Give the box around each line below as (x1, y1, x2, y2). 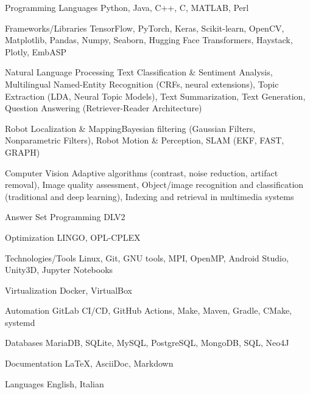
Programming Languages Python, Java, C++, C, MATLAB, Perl (5, 1, 249, 13)
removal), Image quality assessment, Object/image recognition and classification (5, 178, 304, 191)
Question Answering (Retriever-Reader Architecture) (5, 102, 202, 114)
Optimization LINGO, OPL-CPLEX (5, 230, 141, 243)
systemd (5, 316, 35, 328)
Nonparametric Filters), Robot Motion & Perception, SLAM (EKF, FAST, (5, 134, 284, 147)
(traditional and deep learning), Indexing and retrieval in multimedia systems (5, 190, 294, 202)
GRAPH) (5, 145, 40, 158)
